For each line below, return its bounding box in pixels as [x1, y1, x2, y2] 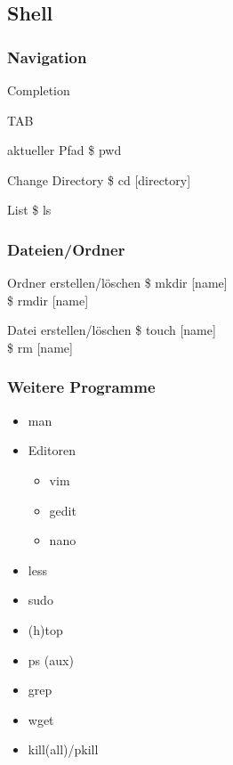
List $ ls [7, 200, 52, 219]
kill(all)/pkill [28, 740, 99, 759]
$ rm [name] [7, 338, 73, 356]
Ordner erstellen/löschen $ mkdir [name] [7, 273, 228, 292]
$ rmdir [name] [7, 290, 89, 309]
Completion [7, 81, 70, 99]
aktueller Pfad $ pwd [7, 141, 122, 159]
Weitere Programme [7, 376, 156, 398]
